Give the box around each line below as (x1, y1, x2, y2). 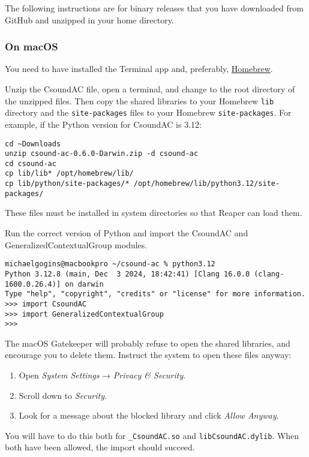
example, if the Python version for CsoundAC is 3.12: (5, 118, 202, 130)
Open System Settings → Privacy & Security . (19, 369, 186, 381)
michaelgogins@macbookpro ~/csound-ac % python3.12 (5, 260, 215, 269)
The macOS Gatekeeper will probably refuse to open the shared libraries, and (5, 336, 290, 349)
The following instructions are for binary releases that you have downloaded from (5, 2, 304, 14)
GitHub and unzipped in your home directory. (5, 13, 174, 26)
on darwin (65, 279, 104, 288)
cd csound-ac (5, 159, 56, 168)
